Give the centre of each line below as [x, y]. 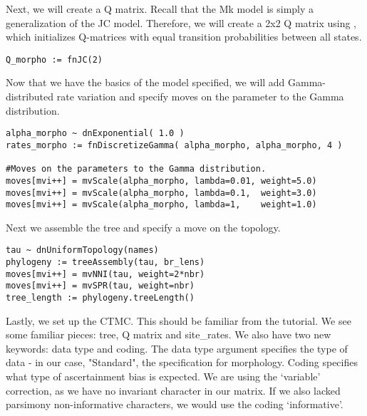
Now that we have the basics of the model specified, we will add [145, 82]
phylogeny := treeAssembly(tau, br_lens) [105, 262]
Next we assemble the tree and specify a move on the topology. [143, 227]
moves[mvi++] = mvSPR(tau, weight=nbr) [100, 286]
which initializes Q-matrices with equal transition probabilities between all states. [184, 37]
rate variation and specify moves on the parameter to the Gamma [200, 97]
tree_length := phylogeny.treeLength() [100, 298]
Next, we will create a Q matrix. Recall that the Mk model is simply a [160, 9]
